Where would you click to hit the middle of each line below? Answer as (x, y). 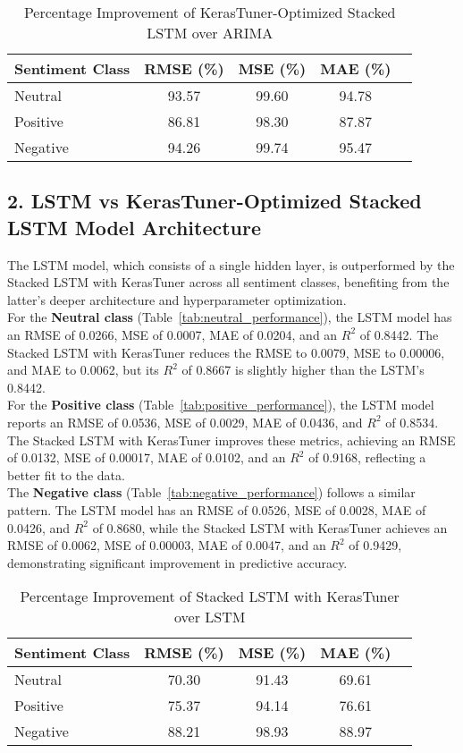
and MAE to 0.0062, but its (83, 370)
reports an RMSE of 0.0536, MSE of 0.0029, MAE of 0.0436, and (185, 422)
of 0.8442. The (399, 334)
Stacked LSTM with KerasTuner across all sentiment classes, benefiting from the (228, 282)
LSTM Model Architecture (135, 227)
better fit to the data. (66, 474)
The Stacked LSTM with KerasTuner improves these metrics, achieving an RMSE (231, 440)
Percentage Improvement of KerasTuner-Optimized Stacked (210, 12)
